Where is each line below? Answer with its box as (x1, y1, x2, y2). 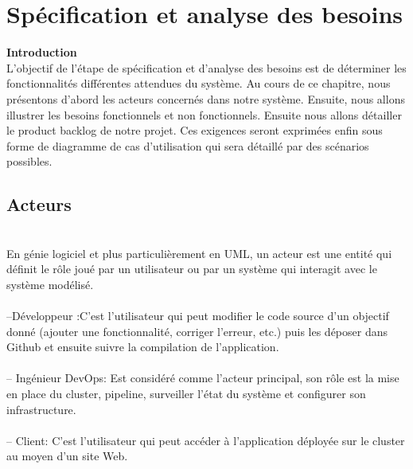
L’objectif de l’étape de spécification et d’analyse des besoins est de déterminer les (6, 59, 407, 76)
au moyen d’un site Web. (6, 448, 128, 464)
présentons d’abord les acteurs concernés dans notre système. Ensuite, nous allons (6, 90, 405, 107)
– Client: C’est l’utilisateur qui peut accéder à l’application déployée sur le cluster (6, 432, 405, 448)
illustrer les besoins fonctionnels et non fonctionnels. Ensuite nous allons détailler (6, 106, 402, 123)
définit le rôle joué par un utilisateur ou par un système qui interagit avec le (6, 260, 377, 277)
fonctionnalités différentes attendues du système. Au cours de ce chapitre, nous (6, 75, 391, 92)
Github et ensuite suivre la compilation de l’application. (6, 338, 279, 355)
